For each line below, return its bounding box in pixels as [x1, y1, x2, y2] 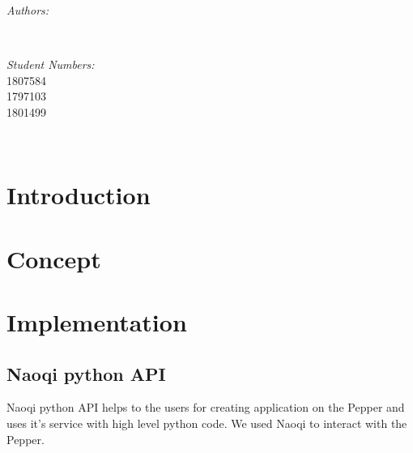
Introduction [6, 178, 151, 212]
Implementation [6, 306, 187, 339]
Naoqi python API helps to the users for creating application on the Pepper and [6, 399, 405, 416]
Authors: [6, 2, 49, 18]
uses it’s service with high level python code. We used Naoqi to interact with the [6, 415, 407, 432]
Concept [6, 241, 101, 275]
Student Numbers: [6, 56, 95, 73]
